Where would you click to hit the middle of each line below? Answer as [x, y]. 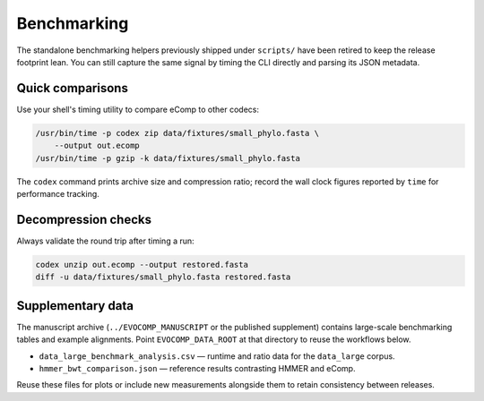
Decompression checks [84, 219]
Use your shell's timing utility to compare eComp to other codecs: [138, 109]
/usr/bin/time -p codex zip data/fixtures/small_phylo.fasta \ [177, 133]
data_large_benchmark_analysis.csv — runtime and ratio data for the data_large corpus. [217, 356]
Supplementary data [75, 306]
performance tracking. [58, 193]
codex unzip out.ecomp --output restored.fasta [142, 264]
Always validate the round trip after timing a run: [105, 241]
